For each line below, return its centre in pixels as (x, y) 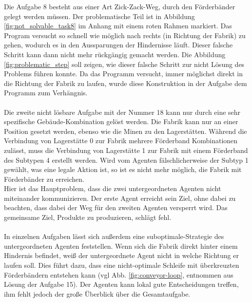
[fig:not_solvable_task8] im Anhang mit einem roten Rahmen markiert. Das (118, 26)
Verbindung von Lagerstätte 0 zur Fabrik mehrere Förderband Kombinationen (121, 140)
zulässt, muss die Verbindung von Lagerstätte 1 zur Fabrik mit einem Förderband (126, 150)
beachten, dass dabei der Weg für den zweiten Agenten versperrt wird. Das (116, 207)
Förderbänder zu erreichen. (44, 179)
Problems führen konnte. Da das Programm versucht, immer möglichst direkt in (123, 74)
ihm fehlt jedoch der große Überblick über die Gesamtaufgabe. (97, 293)
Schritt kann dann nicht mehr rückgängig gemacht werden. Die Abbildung (115, 54)
